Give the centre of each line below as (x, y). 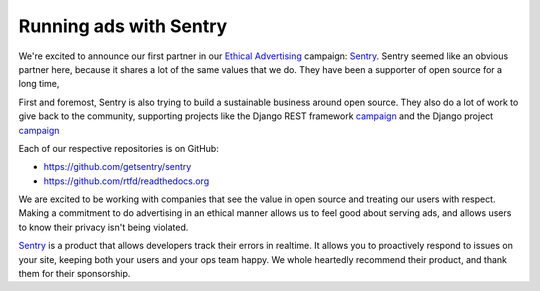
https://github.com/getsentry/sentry (117, 167)
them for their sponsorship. (74, 274)
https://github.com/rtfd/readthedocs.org (126, 181)
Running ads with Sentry (123, 26)
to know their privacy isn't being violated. (103, 227)
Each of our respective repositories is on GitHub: (118, 148)
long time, (39, 84)
